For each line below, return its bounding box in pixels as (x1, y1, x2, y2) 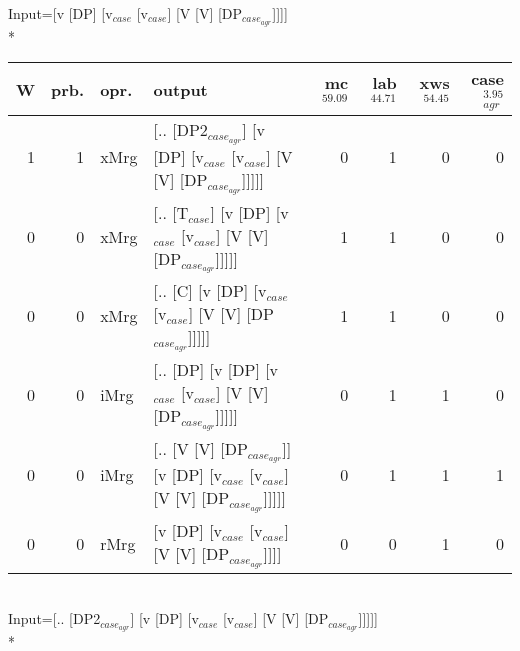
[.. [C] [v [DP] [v (153, 279, 267, 303)
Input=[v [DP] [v (8, 3, 113, 23)
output (153, 77, 208, 101)
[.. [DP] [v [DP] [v (153, 358, 279, 381)
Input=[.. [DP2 (8, 608, 101, 629)
